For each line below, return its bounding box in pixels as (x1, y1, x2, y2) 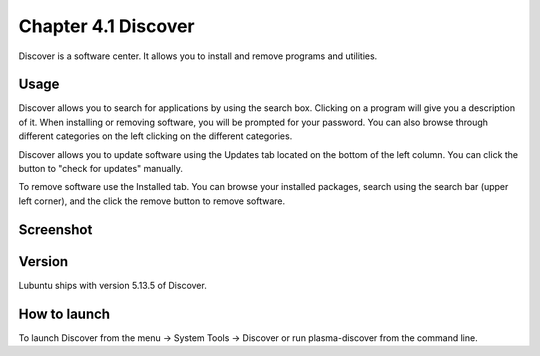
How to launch (18, 305, 110, 322)
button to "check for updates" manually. (18, 163, 184, 175)
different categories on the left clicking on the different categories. (18, 130, 293, 142)
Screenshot (18, 221, 93, 238)
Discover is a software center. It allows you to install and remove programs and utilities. (18, 50, 378, 62)
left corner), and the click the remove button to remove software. (18, 195, 286, 207)
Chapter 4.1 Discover (18, 15, 195, 37)
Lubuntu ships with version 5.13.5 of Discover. (18, 279, 207, 291)
